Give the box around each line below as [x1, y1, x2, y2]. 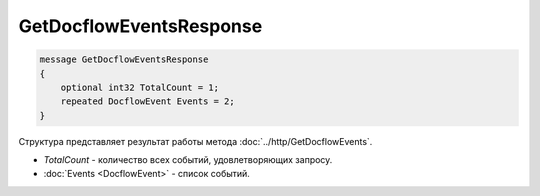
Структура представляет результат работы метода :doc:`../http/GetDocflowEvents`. [18, 135, 373, 147]
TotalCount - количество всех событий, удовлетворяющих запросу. [43, 154, 333, 166]
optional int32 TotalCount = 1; [60, 81, 220, 93]
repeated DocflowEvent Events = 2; [60, 96, 235, 107]
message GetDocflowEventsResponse [39, 54, 209, 65]
